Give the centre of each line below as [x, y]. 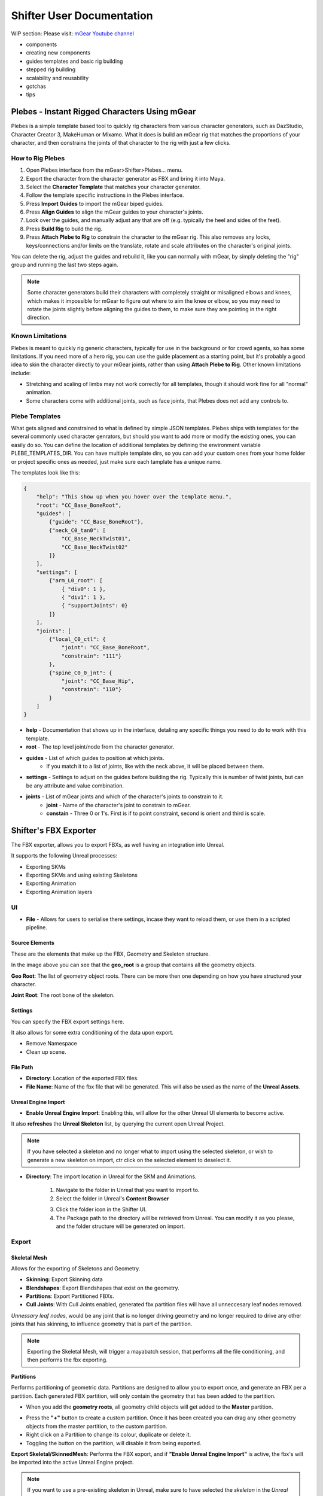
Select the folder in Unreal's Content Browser [113, 1198]
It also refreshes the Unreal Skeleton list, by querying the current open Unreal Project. [118, 1124]
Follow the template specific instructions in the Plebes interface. [105, 195]
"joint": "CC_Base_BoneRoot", [106, 647]
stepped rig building [51, 69]
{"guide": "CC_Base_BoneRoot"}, [96, 522]
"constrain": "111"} [92, 656]
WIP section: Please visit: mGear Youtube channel [73, 34]
